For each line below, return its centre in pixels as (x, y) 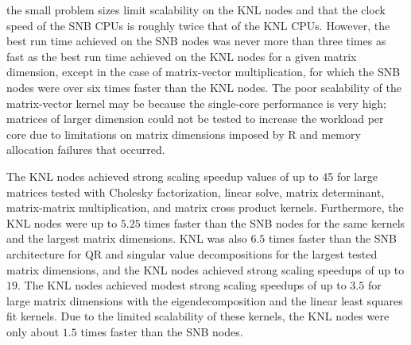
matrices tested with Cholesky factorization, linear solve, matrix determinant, (196, 192)
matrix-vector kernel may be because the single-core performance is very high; (197, 103)
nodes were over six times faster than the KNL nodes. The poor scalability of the (204, 87)
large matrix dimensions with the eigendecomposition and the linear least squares (205, 300)
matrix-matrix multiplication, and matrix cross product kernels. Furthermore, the (205, 207)
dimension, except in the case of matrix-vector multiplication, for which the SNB (204, 72)
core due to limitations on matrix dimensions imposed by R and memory (184, 134)
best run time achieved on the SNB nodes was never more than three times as (196, 41)
